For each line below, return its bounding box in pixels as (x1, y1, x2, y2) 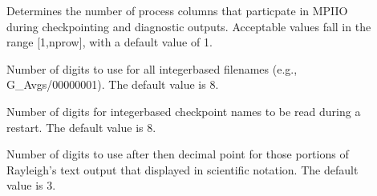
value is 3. (6, 177, 56, 194)
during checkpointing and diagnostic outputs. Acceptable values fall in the (6, 18, 371, 34)
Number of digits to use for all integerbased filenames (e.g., (6, 60, 298, 77)
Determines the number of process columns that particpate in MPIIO (6, 2, 348, 18)
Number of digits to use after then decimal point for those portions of (6, 146, 349, 162)
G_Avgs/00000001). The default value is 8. (6, 76, 219, 93)
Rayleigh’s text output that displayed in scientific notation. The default (6, 161, 359, 178)
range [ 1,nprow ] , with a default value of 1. (6, 34, 213, 50)
